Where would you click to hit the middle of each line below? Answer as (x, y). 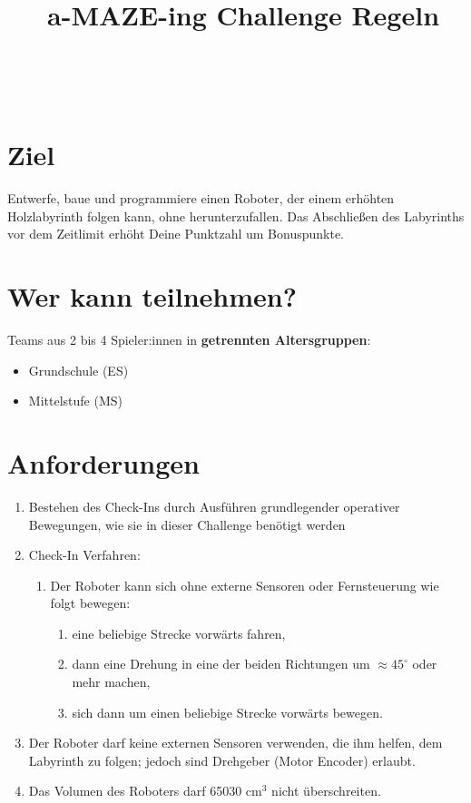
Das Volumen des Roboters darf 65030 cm (145, 791)
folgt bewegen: (90, 603)
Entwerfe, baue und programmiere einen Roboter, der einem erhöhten (201, 198)
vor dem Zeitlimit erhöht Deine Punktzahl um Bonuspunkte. (176, 234)
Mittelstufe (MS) (75, 401)
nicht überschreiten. (326, 791)
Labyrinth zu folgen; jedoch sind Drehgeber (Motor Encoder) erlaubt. (222, 760)
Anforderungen (103, 462)
